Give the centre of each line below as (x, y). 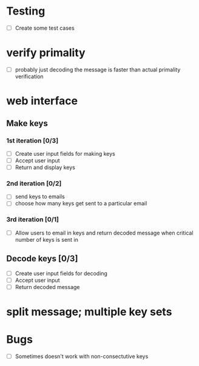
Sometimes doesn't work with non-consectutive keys (82, 356)
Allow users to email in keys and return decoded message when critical (104, 233)
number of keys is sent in (47, 239)
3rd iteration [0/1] (33, 219)
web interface (42, 101)
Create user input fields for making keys (65, 153)
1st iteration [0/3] (32, 141)
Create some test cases (45, 28)
